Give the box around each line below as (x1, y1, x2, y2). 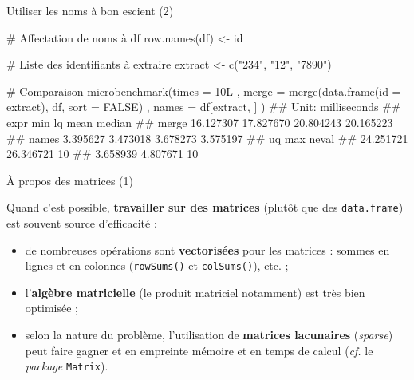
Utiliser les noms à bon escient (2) (6, 2, 174, 18)
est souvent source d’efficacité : (6, 215, 157, 231)
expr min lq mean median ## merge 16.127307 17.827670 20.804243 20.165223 (6, 113, 393, 130)
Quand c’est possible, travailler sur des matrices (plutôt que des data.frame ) (6, 199, 404, 216)
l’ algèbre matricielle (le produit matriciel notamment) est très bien (25, 283, 365, 300)
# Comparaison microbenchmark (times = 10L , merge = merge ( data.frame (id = (6, 82, 401, 99)
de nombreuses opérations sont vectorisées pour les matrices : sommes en (25, 241, 390, 258)
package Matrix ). (25, 358, 108, 374)
